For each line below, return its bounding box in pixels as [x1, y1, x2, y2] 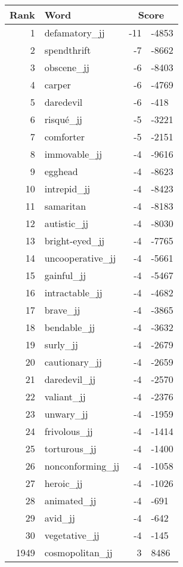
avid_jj [44, 511, 75, 525]
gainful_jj [44, 268, 86, 282]
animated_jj [44, 494, 97, 507]
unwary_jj [44, 407, 88, 421]
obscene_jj [44, 60, 89, 74]
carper [44, 78, 71, 91]
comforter [44, 130, 85, 143]
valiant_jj [44, 390, 86, 403]
